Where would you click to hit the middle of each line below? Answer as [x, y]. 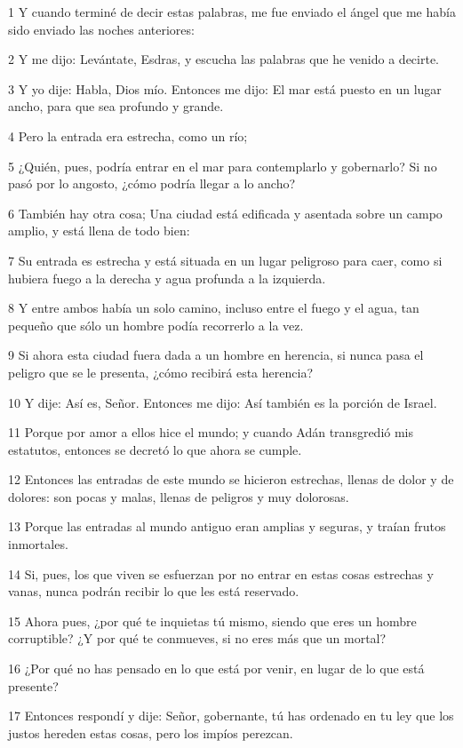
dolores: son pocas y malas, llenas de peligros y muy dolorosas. [179, 496]
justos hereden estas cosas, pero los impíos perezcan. [151, 732]
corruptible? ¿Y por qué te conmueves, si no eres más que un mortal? [197, 638]
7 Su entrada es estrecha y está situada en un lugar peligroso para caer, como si [225, 260]
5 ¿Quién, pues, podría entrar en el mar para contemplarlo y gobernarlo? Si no [223, 166]
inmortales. [38, 544]
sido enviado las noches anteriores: [101, 29]
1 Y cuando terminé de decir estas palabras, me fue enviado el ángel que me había [232, 12]
